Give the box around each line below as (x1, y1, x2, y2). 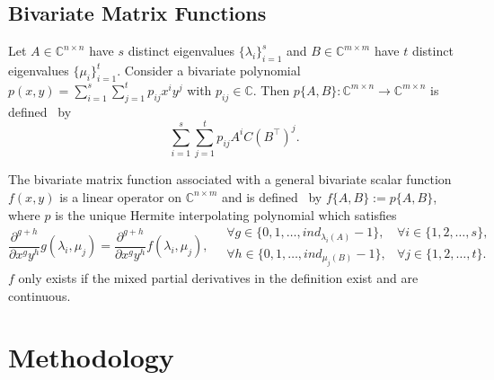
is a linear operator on (59, 187, 182, 206)
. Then (252, 80, 290, 99)
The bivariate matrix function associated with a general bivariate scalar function (8, 170, 452, 189)
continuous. (8, 286, 71, 305)
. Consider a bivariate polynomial (117, 61, 301, 79)
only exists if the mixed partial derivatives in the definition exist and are (18, 269, 419, 287)
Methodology (8, 339, 174, 376)
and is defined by (221, 187, 322, 206)
